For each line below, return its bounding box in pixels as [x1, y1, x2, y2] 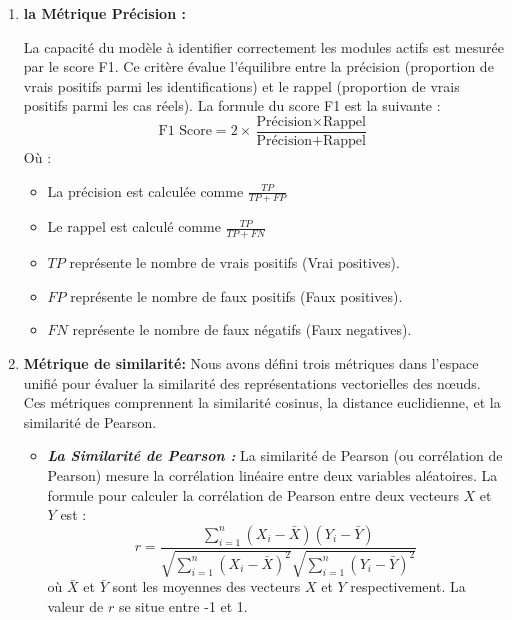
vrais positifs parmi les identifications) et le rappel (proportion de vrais [23, 75, 460, 96]
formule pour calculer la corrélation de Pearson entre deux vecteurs [47, 484, 459, 505]
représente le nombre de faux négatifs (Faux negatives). [72, 319, 412, 340]
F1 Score [158, 124, 212, 139]
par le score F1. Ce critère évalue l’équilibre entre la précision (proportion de [23, 56, 494, 77]
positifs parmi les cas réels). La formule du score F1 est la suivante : [23, 95, 441, 116]
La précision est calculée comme [47, 180, 244, 201]
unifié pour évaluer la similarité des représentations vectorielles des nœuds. [23, 372, 481, 393]
